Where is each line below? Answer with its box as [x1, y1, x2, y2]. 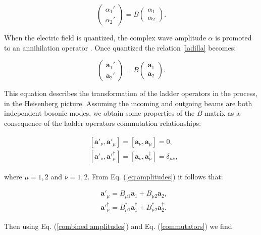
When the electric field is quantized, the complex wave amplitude [4, 32, 206, 42]
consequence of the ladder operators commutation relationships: [4, 117, 201, 128]
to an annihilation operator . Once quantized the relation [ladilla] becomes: [4, 42, 236, 53]
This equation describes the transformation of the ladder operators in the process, [4, 88, 257, 99]
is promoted [215, 32, 252, 42]
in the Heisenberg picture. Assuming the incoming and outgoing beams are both [4, 98, 252, 108]
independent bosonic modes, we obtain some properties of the [4, 108, 195, 118]
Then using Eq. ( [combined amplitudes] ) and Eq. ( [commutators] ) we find [4, 221, 232, 231]
